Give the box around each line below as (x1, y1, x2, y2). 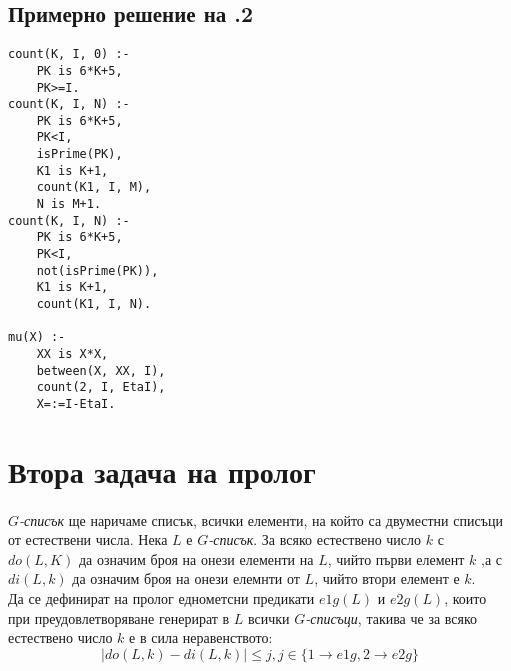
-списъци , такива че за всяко (305, 607, 478, 628)
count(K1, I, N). (36, 297, 152, 312)
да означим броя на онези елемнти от (72, 568, 300, 589)
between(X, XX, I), (36, 363, 166, 378)
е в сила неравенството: (129, 627, 273, 648)
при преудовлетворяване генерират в (8, 607, 230, 628)
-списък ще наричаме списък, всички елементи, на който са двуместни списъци (19, 509, 503, 530)
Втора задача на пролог (8, 450, 316, 491)
